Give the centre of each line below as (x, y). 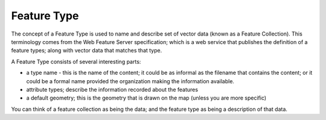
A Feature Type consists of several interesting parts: (76, 62)
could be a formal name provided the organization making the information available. (130, 81)
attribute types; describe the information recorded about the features (112, 89)
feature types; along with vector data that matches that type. (87, 51)
